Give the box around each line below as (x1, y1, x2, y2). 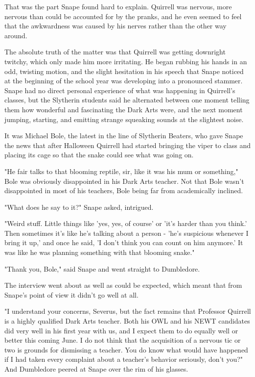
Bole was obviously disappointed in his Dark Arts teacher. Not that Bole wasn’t (4, 176, 244, 186)
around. (4, 30, 27, 40)
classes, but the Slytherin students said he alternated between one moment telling (4, 95, 250, 105)
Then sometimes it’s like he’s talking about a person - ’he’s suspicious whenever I (4, 227, 249, 238)
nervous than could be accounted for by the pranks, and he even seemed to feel (4, 11, 242, 21)
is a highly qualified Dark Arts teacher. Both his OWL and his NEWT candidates (4, 316, 250, 326)
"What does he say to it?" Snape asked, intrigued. (4, 201, 154, 212)
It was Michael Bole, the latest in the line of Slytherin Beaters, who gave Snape (4, 130, 243, 141)
